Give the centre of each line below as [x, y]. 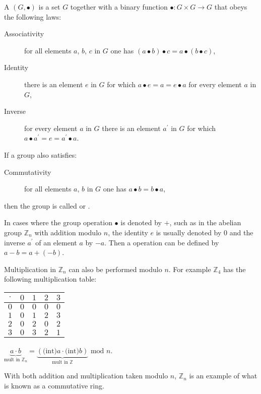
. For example [190, 269]
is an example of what [223, 376]
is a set [49, 7]
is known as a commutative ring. [54, 385]
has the [235, 269]
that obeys [231, 7]
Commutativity [28, 172]
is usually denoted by [189, 232]
